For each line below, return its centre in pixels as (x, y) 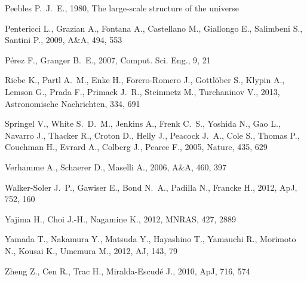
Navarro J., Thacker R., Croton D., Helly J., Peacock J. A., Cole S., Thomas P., (152, 135)
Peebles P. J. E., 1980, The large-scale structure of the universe (122, 8)
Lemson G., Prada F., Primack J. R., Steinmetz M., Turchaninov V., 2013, (142, 91)
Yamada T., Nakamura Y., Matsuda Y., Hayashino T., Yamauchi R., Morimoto (151, 239)
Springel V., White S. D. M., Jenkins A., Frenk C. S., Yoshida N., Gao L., (143, 123)
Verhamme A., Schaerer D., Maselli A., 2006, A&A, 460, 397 (116, 167)
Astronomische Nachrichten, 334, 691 (73, 103)
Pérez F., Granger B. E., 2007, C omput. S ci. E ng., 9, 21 (108, 59)
